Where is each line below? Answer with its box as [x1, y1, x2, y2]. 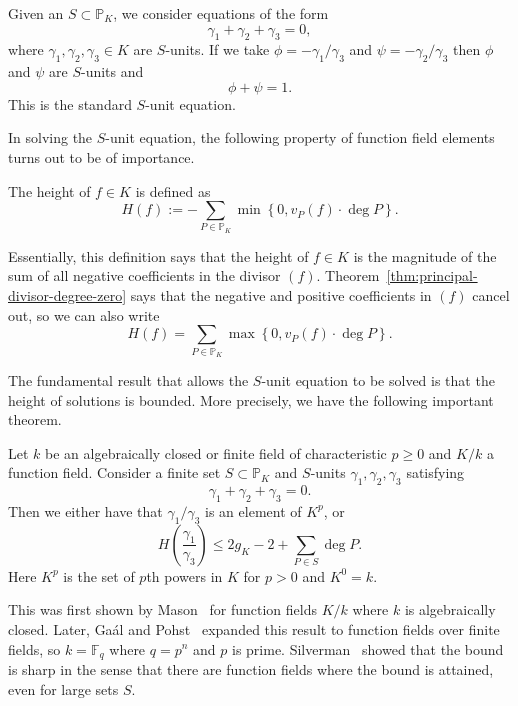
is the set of [63, 565, 135, 586]
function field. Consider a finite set [8, 462, 221, 483]
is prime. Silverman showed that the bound [231, 638, 504, 659]
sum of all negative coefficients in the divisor [8, 265, 281, 286]
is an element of [205, 500, 302, 521]
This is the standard [8, 93, 132, 114]
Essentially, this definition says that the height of [8, 245, 309, 266]
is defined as [135, 180, 211, 201]
